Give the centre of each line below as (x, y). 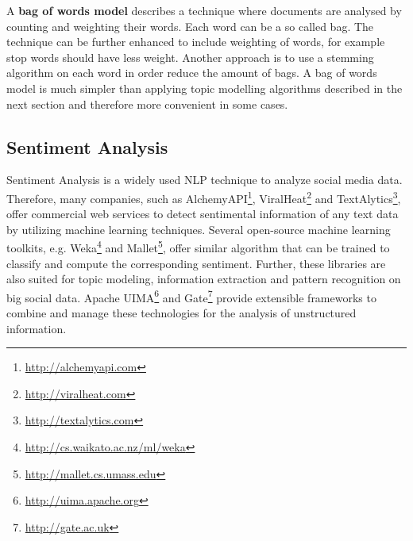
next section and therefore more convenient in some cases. (147, 104)
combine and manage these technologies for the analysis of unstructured (181, 313)
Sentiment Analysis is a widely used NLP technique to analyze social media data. (205, 180)
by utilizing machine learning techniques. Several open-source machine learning (199, 229)
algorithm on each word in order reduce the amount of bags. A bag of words (192, 73)
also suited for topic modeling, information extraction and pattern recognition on (204, 279)
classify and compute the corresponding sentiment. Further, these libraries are (196, 263)
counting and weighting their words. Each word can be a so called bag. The (190, 26)
